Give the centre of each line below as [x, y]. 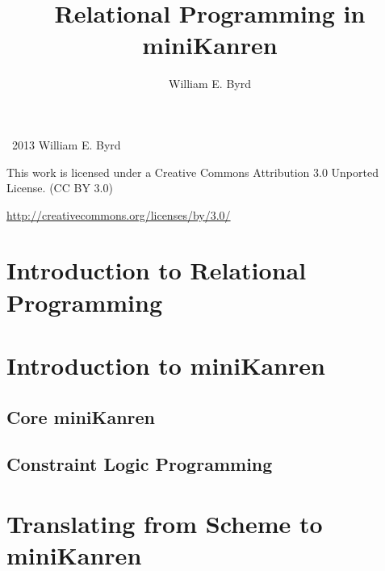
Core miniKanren [81, 416]
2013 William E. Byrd [66, 144]
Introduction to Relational [157, 270]
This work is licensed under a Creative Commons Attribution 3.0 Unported [192, 172]
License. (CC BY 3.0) [60, 188]
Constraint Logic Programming [140, 464]
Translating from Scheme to [165, 523]
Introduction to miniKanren [166, 365]
